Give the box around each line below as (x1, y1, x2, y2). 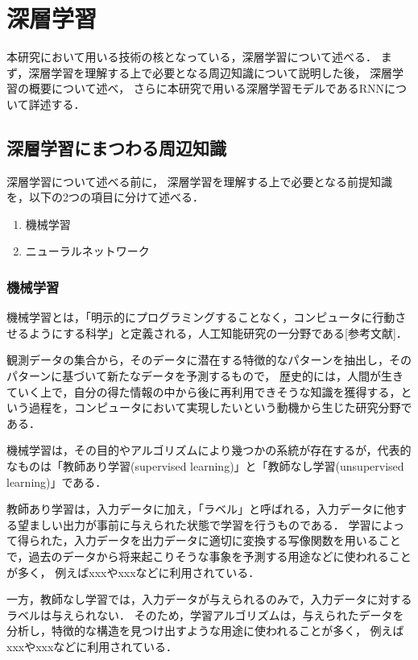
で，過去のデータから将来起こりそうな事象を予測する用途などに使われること (6, 548, 412, 565)
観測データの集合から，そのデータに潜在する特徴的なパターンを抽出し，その (6, 351, 412, 368)
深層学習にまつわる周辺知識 (6, 135, 226, 160)
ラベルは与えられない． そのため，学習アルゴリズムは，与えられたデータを (6, 606, 404, 623)
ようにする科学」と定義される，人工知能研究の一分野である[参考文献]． (28, 324, 408, 341)
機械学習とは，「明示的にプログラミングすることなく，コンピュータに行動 (6, 309, 395, 326)
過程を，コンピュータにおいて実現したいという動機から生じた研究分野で (28, 399, 412, 416)
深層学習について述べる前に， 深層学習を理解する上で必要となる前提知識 (6, 172, 393, 189)
